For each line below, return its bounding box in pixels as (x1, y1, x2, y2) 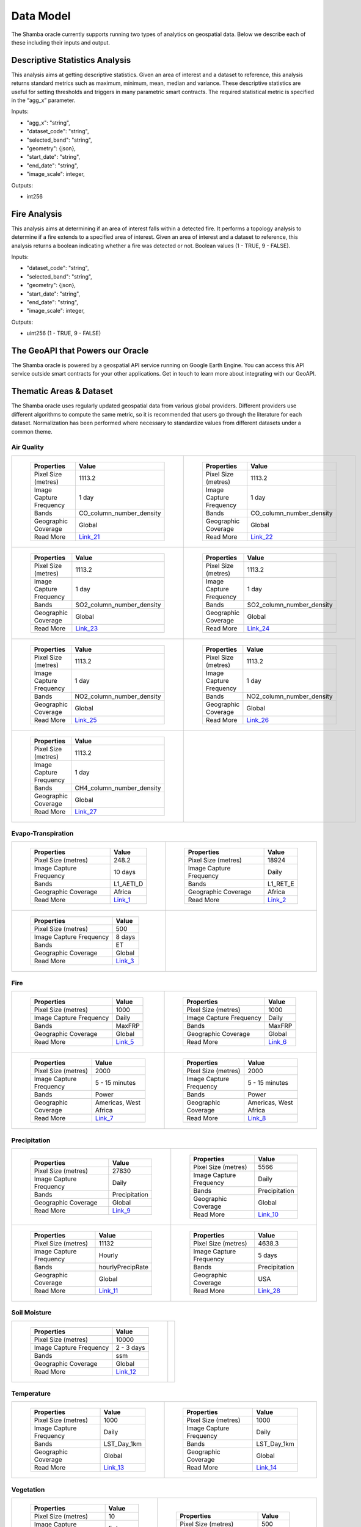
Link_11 (98, 1286, 119, 1295)
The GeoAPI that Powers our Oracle (11, 345, 149, 355)
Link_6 (268, 1038, 287, 1046)
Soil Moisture (11, 1308, 52, 1317)
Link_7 (95, 1114, 114, 1123)
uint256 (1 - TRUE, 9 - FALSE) (26, 330, 101, 337)
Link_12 (115, 1367, 137, 1376)
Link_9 (112, 1206, 131, 1215)
